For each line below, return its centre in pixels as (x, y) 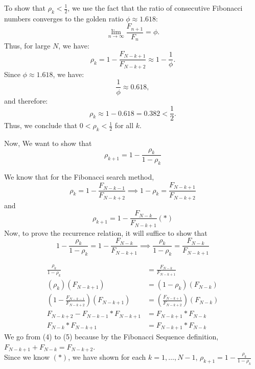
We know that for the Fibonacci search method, (79, 177)
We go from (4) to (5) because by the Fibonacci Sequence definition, (111, 337)
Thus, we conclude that (41, 125)
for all (124, 125)
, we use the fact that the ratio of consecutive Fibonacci (155, 8)
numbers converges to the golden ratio (64, 18)
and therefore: (26, 100)
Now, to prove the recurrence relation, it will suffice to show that (106, 232)
